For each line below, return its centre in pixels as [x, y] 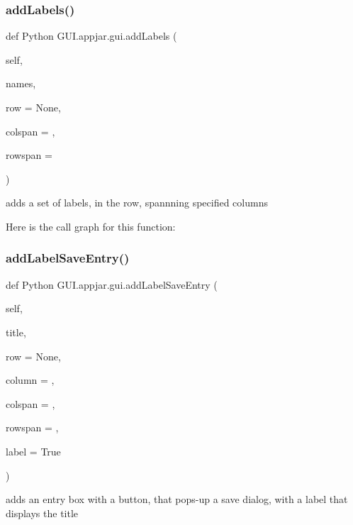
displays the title [42, 513]
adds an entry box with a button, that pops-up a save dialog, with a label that [177, 499]
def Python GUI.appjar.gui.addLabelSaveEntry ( [112, 284]
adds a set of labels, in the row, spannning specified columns [137, 203]
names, [21, 83]
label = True [33, 451]
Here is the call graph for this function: [91, 226]
